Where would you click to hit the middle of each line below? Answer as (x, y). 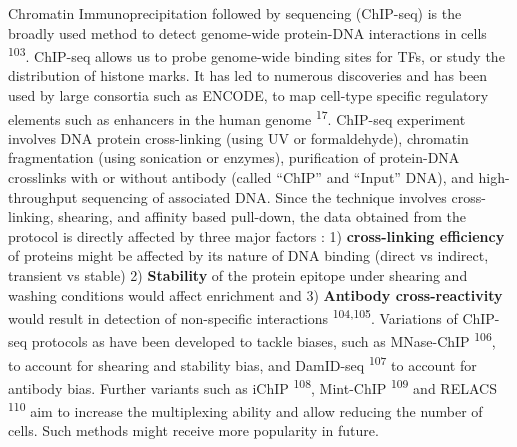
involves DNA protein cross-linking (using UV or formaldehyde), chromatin (238, 137)
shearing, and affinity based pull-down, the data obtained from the (262, 216)
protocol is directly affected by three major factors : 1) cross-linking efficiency (256, 235)
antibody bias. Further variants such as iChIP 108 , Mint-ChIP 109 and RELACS (252, 386)
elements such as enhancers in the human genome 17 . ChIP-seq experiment (237, 117)
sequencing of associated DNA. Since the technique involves (264, 196)
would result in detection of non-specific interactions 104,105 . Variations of (233, 316)
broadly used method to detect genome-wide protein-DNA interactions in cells (247, 32)
